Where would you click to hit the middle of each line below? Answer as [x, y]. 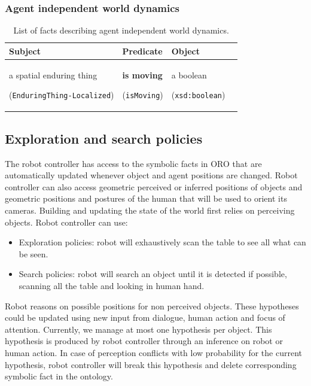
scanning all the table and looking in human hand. [112, 285]
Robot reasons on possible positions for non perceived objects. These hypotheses [152, 306]
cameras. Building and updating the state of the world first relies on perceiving [150, 210]
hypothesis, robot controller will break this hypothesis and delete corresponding [151, 364]
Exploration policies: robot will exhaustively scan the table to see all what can [162, 242]
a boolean [189, 75]
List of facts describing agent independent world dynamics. [121, 30]
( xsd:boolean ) [198, 95]
